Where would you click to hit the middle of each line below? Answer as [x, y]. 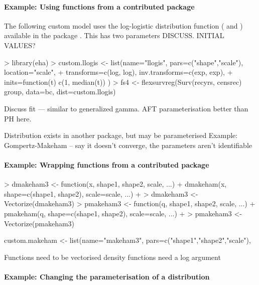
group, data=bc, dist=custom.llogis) [60, 92]
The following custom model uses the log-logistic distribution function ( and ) [123, 25]
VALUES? [20, 45]
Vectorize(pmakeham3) [39, 223]
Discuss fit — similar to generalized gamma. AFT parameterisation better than [126, 108]
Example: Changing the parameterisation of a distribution [107, 276]
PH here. [18, 118]
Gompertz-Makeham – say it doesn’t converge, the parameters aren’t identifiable [128, 145]
